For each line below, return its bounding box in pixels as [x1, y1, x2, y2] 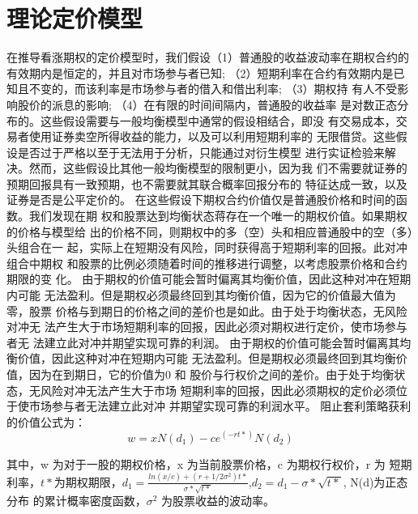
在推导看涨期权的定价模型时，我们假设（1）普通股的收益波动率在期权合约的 [6, 49, 409, 66]
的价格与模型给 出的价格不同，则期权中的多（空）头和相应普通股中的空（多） [6, 223, 413, 240]
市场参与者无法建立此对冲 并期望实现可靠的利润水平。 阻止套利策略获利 [28, 397, 412, 414]
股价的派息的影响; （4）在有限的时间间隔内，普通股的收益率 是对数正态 [17, 96, 398, 113]
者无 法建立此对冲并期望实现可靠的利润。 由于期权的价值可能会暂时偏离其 [6, 333, 400, 350]
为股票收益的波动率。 [161, 492, 275, 509]
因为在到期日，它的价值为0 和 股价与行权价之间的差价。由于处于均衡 [28, 366, 395, 382]
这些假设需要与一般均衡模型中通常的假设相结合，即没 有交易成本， [40, 112, 396, 129]
